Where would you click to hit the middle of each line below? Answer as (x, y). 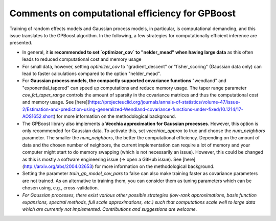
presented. (21, 43)
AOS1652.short (38, 116)
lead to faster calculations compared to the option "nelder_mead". (91, 73)
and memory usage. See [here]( (56, 102)
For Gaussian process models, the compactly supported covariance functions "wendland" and (124, 81)
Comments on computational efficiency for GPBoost (123, 13)
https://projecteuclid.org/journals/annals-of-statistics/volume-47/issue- (165, 102)
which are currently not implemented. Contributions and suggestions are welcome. (110, 209)
